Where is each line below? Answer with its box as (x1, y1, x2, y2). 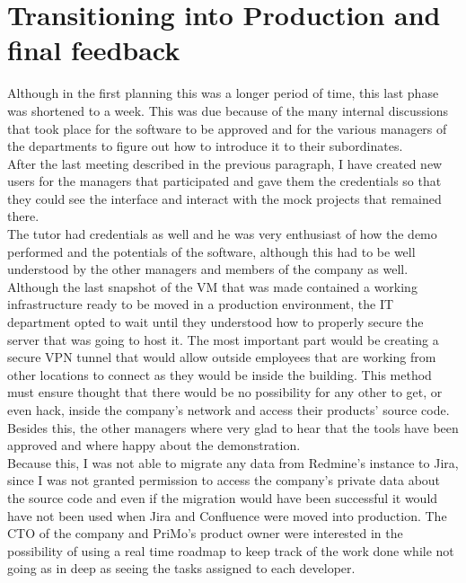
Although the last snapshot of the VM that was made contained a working (7, 277, 418, 296)
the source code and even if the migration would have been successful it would (7, 488, 438, 507)
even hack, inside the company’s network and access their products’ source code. (7, 401, 450, 419)
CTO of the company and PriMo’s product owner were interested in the (7, 524, 403, 543)
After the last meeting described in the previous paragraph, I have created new (7, 154, 443, 172)
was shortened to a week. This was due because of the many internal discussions (7, 101, 449, 119)
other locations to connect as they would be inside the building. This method (7, 365, 432, 384)
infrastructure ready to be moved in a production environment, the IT (7, 295, 394, 314)
